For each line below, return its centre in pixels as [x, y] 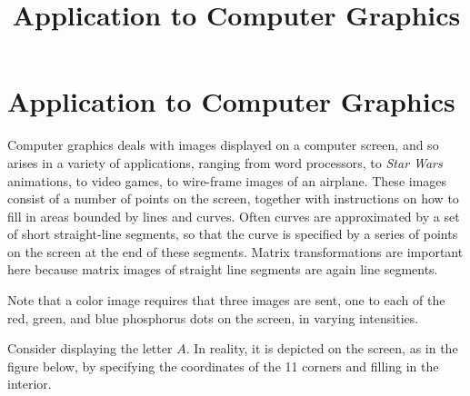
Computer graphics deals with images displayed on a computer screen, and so [223, 145]
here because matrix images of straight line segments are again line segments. [223, 269]
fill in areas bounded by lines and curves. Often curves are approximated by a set [234, 216]
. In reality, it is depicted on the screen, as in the [322, 348]
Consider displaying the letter [90, 348]
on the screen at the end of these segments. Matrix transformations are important [235, 251]
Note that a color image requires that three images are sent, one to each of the [226, 300]
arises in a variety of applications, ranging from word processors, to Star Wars [225, 162]
